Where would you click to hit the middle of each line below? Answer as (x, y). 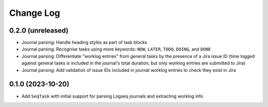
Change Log (35, 13)
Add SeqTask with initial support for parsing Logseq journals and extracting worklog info (112, 96)
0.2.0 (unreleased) (39, 30)
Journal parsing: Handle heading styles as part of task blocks (84, 43)
